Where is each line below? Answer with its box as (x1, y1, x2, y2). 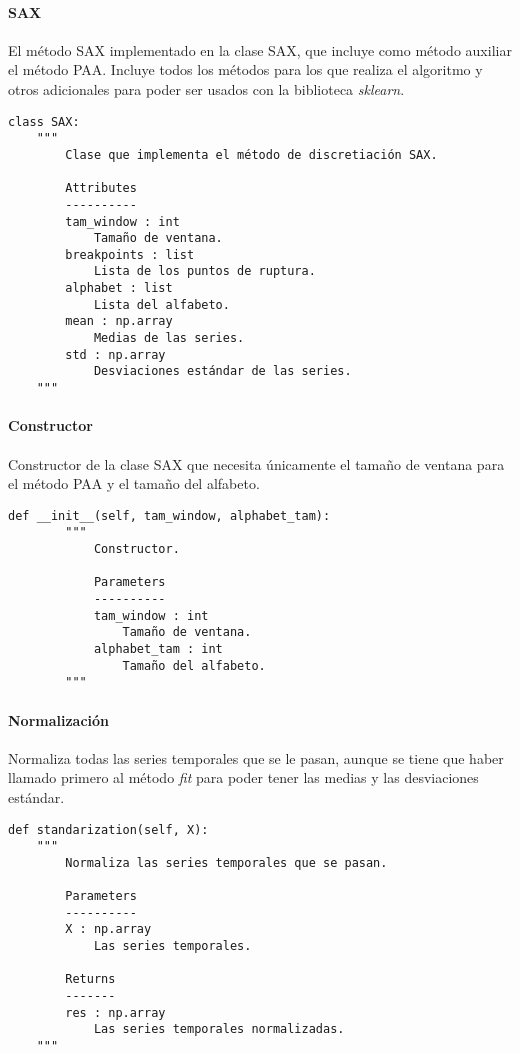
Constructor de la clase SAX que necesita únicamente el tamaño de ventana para (8, 453, 505, 474)
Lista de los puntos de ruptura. (93, 264, 316, 279)
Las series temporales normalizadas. (93, 1022, 345, 1037)
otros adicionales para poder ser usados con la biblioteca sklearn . (8, 78, 405, 99)
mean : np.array (65, 314, 173, 329)
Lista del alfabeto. (93, 297, 230, 312)
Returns (65, 972, 116, 987)
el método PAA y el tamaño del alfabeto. (8, 473, 260, 494)
